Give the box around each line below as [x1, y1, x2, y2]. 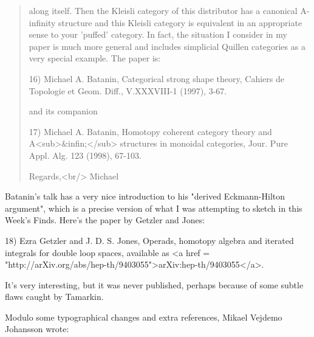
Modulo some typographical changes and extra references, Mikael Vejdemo [5, 310, 282, 323]
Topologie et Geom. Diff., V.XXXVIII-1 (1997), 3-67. [29, 84, 227, 97]
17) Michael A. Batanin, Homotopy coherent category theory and [29, 125, 272, 137]
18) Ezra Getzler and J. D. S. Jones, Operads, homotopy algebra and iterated [5, 234, 294, 246]
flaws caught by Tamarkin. [5, 290, 104, 303]
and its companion [29, 105, 98, 117]
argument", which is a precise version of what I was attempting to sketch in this [5, 201, 302, 214]
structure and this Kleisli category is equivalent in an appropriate [58, 16, 302, 29]
